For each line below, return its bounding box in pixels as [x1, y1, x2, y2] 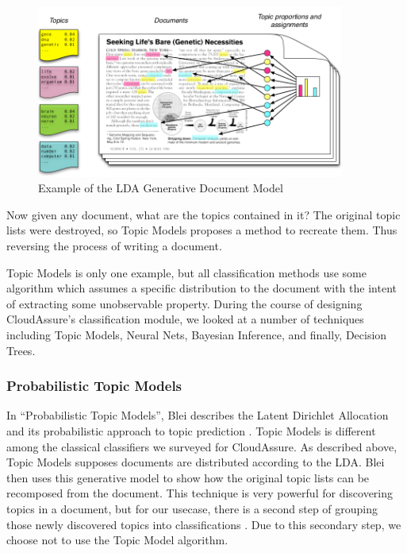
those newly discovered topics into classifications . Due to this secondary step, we [6, 516, 401, 532]
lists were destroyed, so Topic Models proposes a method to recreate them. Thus [6, 222, 397, 238]
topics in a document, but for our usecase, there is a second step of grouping [6, 500, 378, 516]
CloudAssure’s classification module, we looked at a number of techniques [6, 311, 364, 327]
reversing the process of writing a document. [6, 238, 222, 254]
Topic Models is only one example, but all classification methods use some [6, 264, 367, 280]
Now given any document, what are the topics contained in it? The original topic [6, 206, 401, 222]
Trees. [6, 342, 36, 358]
